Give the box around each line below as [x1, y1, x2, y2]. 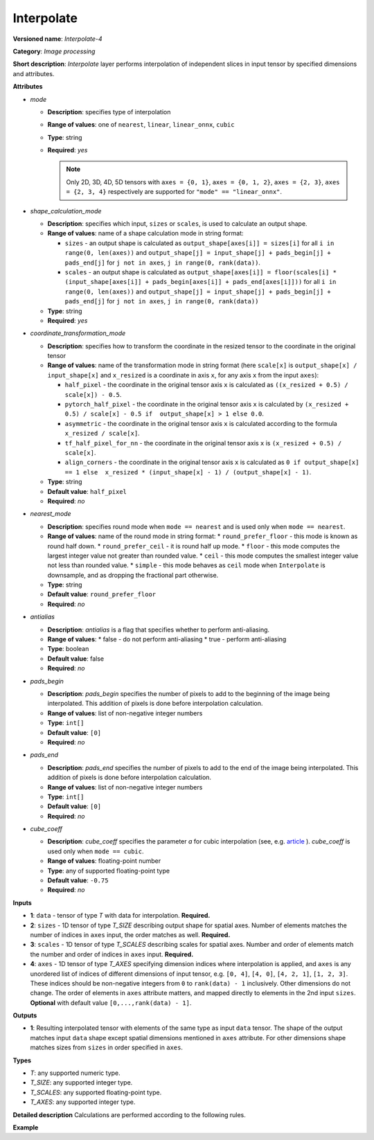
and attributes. [12, 69, 55, 78]
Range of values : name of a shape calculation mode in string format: [47, 229, 244, 238]
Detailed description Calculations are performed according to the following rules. [12, 1110, 246, 1119]
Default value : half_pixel [47, 487, 127, 495]
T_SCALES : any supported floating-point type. [30, 1088, 162, 1096]
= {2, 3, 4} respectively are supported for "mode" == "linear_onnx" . [66, 188, 283, 196]
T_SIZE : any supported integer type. [30, 1078, 133, 1087]
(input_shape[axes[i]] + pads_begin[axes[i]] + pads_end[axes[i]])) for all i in [64, 278, 337, 286]
